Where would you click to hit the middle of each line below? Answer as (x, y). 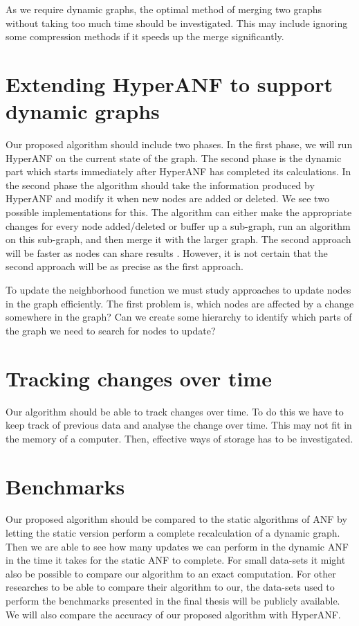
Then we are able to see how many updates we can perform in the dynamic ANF (177, 546)
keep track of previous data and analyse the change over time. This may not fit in (179, 425)
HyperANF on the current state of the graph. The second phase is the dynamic (174, 158)
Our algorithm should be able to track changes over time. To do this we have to (175, 411)
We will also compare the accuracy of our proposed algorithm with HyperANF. (173, 614)
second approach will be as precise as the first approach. (125, 266)
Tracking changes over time (139, 378)
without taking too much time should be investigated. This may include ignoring (177, 23)
